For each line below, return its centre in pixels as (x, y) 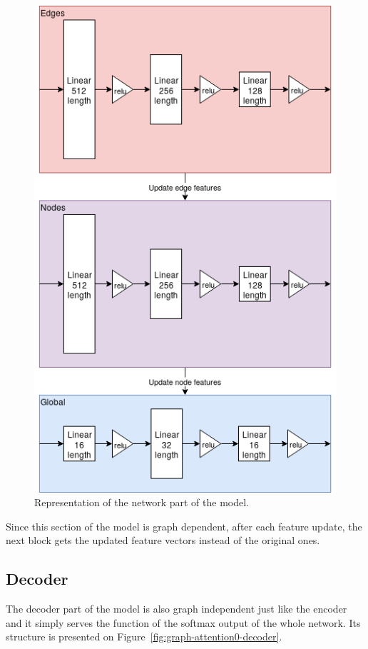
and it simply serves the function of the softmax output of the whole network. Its (183, 622)
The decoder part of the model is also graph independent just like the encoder (177, 609)
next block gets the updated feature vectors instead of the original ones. (163, 540)
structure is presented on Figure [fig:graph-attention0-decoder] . (144, 637)
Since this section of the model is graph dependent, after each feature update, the (184, 526)
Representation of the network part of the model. (142, 502)
